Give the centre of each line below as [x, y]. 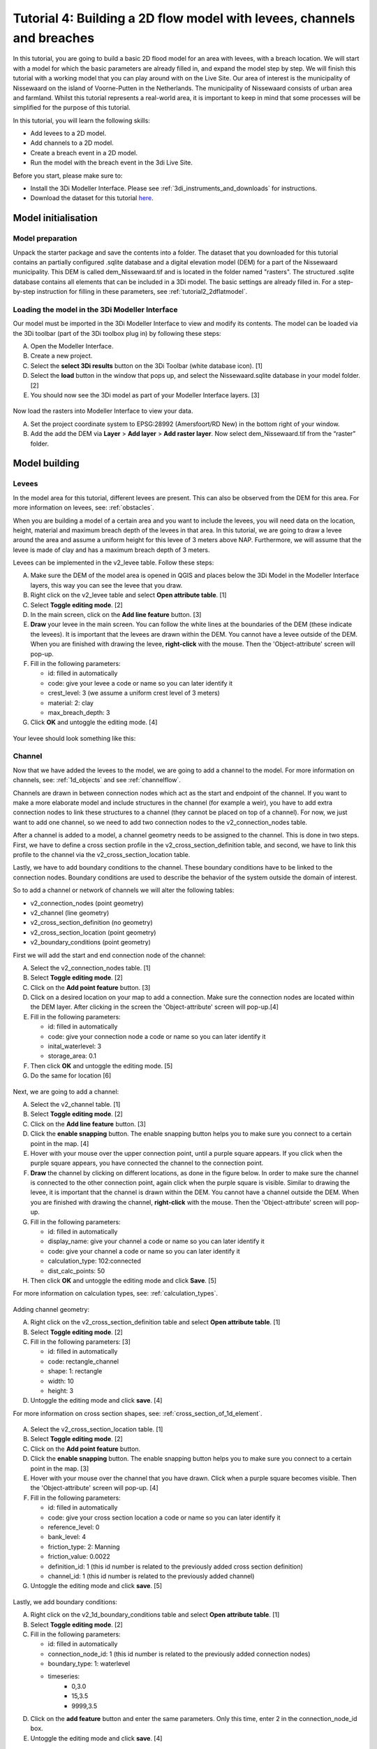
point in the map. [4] [60, 1143]
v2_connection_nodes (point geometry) [87, 903]
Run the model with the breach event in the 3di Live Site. [112, 163]
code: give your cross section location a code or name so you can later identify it [164, 1517]
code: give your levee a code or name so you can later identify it [140, 683]
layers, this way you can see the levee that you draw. [106, 585]
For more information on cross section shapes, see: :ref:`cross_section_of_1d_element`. [138, 1413]
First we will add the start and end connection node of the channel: [109, 955]
